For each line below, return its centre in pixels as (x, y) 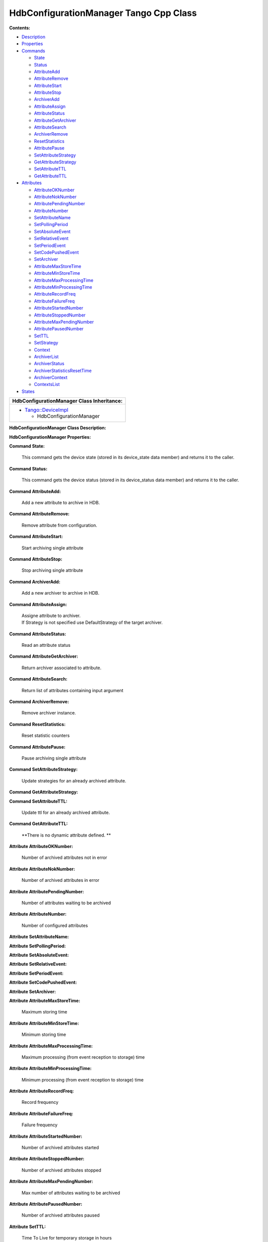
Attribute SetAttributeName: (39, 937)
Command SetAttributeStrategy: (43, 770)
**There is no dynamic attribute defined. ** (66, 835)
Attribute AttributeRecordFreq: (42, 1091)
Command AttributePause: (37, 747)
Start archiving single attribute (53, 548)
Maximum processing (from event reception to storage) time (83, 1057)
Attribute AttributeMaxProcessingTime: (51, 1046)
